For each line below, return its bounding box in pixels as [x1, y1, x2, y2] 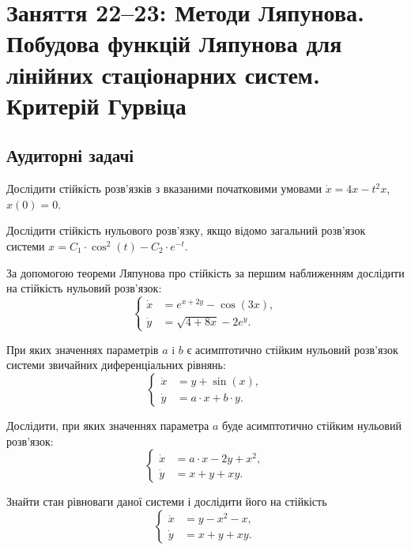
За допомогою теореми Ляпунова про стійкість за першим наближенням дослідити [6, 264, 405, 281]
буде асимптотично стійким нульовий [222, 417, 402, 434]
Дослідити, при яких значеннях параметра [6, 417, 209, 434]
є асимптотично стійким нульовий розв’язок [187, 341, 398, 357]
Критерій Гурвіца [6, 89, 187, 121]
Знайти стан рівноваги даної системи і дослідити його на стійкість [6, 493, 327, 510]
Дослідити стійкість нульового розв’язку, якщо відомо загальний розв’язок [6, 222, 366, 239]
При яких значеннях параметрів [6, 341, 159, 357]
